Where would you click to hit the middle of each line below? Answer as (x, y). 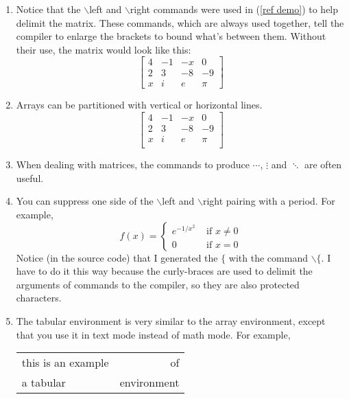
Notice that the (48, 9)
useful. (30, 178)
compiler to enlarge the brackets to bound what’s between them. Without (171, 36)
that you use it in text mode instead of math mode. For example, (153, 334)
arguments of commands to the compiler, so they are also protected (158, 284)
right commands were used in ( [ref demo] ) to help (234, 9)
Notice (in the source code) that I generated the (117, 257)
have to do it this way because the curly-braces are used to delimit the (164, 271)
